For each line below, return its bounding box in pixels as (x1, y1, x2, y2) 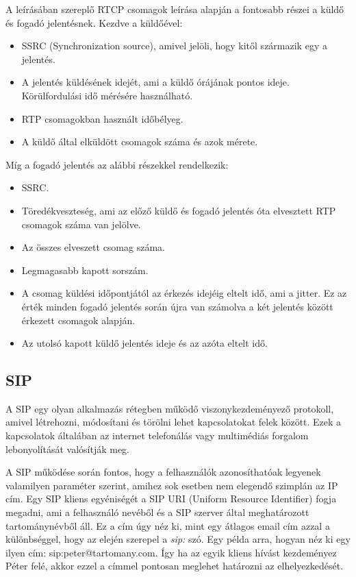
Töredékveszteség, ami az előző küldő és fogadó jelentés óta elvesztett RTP (21, 203, 336, 217)
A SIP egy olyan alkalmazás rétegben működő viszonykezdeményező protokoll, (5, 401, 334, 415)
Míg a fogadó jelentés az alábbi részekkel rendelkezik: (5, 157, 229, 171)
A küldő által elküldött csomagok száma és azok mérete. (21, 134, 258, 149)
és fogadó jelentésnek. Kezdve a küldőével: (5, 15, 183, 29)
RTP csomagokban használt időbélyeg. (21, 111, 183, 125)
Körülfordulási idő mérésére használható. (21, 88, 193, 102)
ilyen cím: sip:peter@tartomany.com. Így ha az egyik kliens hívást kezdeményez (5, 545, 337, 559)
